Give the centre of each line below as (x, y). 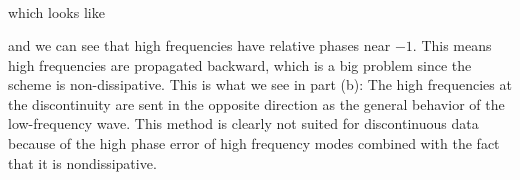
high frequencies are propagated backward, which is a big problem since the (240, 64)
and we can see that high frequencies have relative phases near (199, 45)
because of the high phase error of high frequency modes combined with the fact (254, 143)
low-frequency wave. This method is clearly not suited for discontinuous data (243, 123)
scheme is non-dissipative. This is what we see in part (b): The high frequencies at (260, 84)
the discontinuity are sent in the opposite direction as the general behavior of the (256, 103)
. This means (452, 45)
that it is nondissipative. (82, 162)
